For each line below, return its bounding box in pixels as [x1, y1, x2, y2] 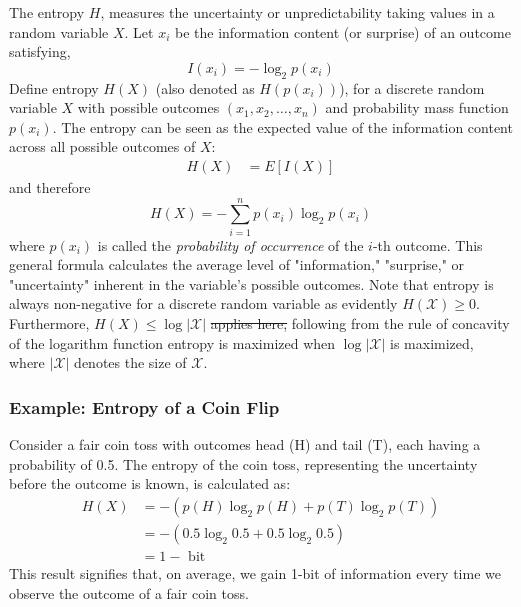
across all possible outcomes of [9, 136, 196, 157]
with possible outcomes [77, 97, 220, 118]
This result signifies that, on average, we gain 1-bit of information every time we [9, 562, 501, 583]
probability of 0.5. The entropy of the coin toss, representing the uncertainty [9, 453, 478, 474]
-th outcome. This [372, 234, 483, 255]
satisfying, [9, 41, 71, 62]
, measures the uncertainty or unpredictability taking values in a [100, 2, 495, 22]
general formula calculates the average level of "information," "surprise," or [9, 254, 465, 275]
